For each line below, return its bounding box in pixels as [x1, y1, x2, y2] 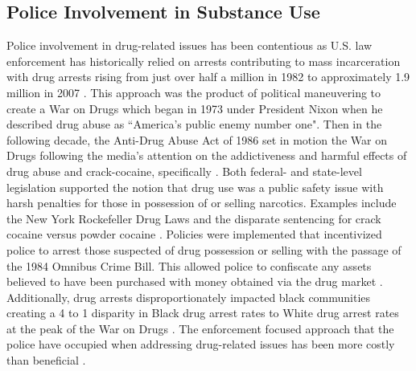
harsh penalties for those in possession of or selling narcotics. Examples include [6, 194, 397, 211]
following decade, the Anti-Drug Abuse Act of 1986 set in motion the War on [6, 131, 387, 148]
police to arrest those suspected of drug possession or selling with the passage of [6, 241, 402, 258]
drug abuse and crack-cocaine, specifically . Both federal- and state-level [6, 162, 362, 179]
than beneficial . [6, 352, 86, 369]
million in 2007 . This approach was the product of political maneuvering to [6, 84, 381, 100]
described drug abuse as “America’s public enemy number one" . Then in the [6, 116, 382, 132]
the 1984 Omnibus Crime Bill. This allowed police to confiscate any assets [6, 257, 372, 274]
